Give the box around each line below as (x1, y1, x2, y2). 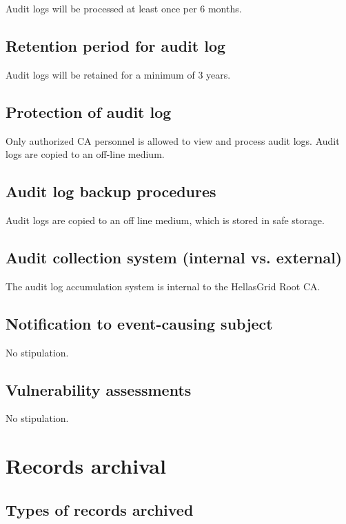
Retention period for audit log (6, 34, 226, 56)
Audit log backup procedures (6, 181, 216, 202)
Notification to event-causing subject (6, 312, 273, 334)
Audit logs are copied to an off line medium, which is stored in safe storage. (6, 212, 325, 227)
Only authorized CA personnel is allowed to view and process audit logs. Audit (6, 133, 340, 148)
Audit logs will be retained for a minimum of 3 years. (6, 67, 231, 81)
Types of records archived (6, 498, 194, 520)
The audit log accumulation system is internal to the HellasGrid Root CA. (6, 279, 320, 293)
